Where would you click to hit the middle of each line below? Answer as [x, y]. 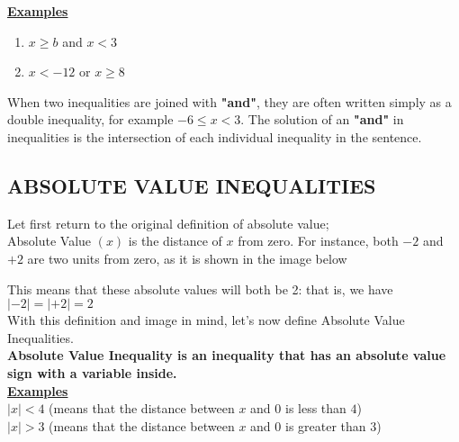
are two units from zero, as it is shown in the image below [187, 258]
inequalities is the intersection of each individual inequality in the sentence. [215, 136]
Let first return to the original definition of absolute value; [168, 223]
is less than [315, 408]
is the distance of [175, 241]
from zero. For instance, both [318, 241]
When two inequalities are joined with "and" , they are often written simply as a [229, 101]
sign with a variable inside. [92, 372]
